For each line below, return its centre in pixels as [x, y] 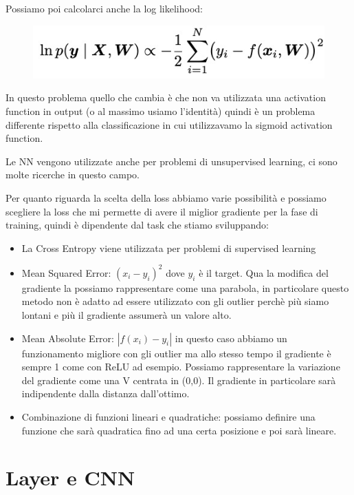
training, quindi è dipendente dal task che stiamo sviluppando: [137, 225]
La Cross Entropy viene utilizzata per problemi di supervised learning [169, 247]
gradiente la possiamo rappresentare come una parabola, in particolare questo [185, 287]
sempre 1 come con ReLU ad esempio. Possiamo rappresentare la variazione [181, 367]
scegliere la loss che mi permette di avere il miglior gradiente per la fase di [162, 211]
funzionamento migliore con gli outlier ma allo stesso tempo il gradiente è [176, 353]
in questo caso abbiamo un [231, 338]
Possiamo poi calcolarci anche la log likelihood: [104, 8]
